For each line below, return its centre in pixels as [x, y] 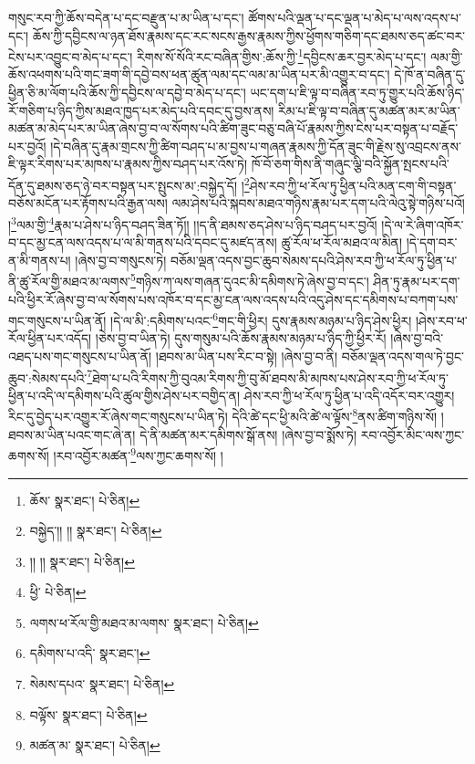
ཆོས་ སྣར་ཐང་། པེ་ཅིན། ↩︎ [85, 500]
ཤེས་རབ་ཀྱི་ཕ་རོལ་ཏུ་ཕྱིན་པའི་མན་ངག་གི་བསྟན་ [353, 185]
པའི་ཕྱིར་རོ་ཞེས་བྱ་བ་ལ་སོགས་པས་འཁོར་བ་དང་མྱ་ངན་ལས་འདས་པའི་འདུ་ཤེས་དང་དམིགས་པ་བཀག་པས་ [233, 299]
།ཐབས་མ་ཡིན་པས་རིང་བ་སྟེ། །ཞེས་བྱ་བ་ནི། [247, 356]
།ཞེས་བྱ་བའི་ [417, 338]
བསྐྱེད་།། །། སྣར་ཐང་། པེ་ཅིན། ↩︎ [96, 531]
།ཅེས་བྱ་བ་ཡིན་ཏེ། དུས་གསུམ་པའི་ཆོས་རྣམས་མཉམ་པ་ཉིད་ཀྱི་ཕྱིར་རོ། [241, 338]
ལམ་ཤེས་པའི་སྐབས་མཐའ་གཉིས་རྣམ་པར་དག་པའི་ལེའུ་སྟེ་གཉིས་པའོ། [318, 203]
